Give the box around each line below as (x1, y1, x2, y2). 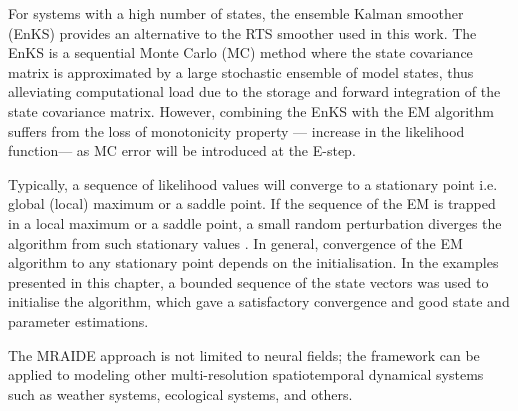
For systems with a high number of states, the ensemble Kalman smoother (8, 3, 464, 23)
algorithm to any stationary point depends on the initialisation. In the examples (8, 252, 499, 273)
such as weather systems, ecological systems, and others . (8, 383, 353, 404)
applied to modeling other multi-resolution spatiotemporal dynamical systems (8, 364, 484, 385)
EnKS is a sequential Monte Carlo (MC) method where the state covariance (8, 42, 473, 63)
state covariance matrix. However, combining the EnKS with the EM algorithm (8, 100, 494, 121)
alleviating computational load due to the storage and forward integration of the (8, 81, 501, 102)
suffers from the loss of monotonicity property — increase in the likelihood (8, 120, 465, 141)
